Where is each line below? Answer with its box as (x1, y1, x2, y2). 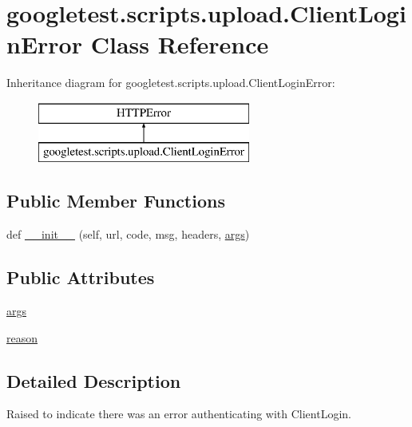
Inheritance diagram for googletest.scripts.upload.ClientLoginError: (6, 74, 335, 91)
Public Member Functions (6, 188, 225, 213)
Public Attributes (6, 265, 155, 290)
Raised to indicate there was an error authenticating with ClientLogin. (6, 405, 351, 422)
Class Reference (90, 28, 269, 61)
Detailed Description (6, 368, 181, 393)
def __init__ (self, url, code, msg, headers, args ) (6, 226, 250, 243)
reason (6, 329, 38, 346)
